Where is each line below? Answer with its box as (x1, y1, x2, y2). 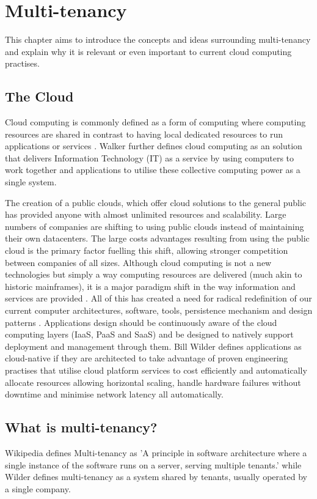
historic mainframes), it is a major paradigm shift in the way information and (5, 279, 296, 292)
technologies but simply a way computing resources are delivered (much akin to (5, 268, 302, 281)
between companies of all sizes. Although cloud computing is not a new (5, 256, 272, 268)
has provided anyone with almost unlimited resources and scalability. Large (5, 208, 286, 221)
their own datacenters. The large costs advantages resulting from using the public (5, 232, 310, 245)
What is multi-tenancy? (5, 418, 158, 437)
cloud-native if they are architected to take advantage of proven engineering (5, 352, 288, 364)
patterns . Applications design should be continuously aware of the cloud (5, 316, 277, 328)
